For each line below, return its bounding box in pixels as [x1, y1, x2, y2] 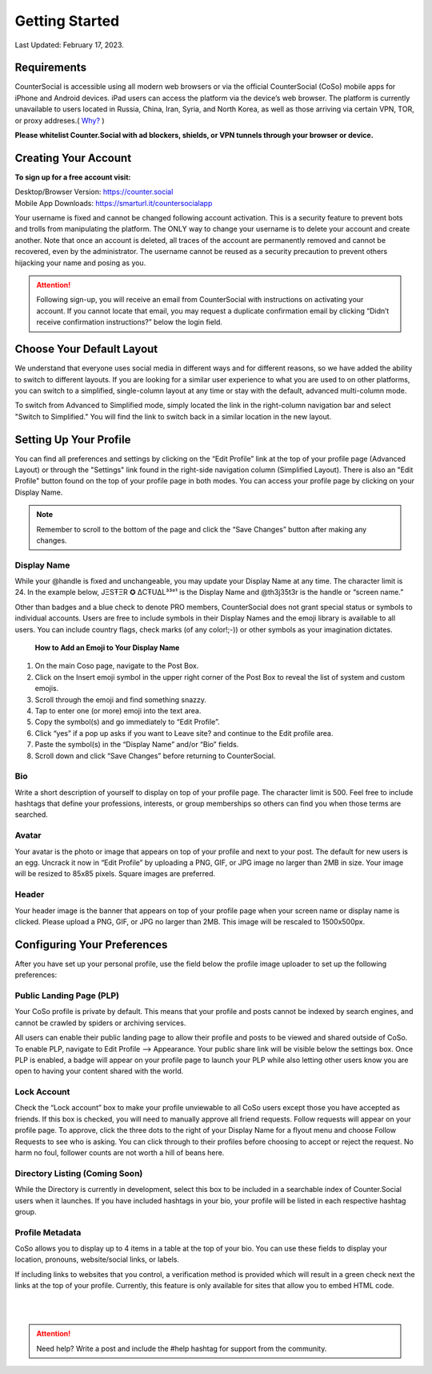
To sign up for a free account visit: [14, 172, 131, 182]
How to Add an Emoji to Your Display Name [34, 643, 180, 653]
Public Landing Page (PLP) [14, 990, 120, 1001]
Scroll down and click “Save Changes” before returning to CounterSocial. [34, 750, 276, 761]
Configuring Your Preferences [14, 938, 168, 952]
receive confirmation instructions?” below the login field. [36, 317, 223, 327]
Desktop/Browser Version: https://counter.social [14, 187, 174, 196]
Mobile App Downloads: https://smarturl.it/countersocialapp [14, 198, 213, 208]
